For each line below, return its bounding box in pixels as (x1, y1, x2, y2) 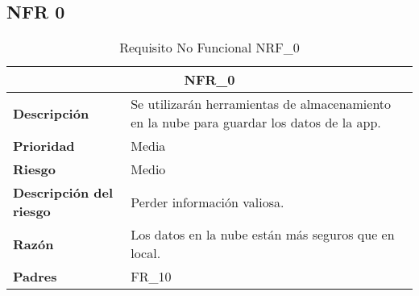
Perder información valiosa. (131, 192, 284, 211)
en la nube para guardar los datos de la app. (131, 113, 381, 132)
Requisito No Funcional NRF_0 (119, 38, 300, 57)
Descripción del (13, 183, 114, 202)
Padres (13, 267, 57, 286)
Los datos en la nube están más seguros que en (131, 225, 395, 244)
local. (131, 244, 161, 263)
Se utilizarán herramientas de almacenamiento (131, 94, 392, 114)
